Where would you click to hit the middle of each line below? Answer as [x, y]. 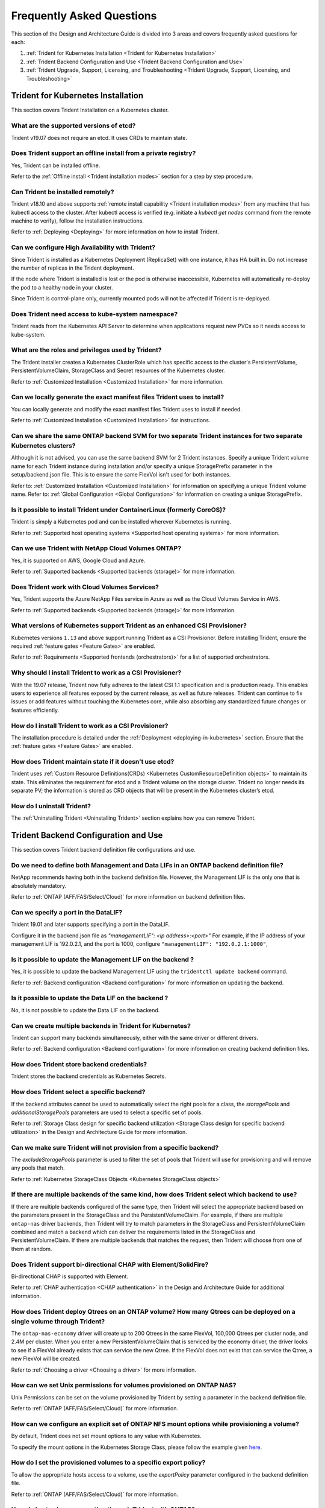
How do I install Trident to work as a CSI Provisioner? [90, 726]
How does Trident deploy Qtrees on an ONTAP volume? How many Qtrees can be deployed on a [153, 1311]
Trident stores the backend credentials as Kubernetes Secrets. [89, 1076]
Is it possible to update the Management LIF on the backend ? [103, 959]
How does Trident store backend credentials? [79, 1065]
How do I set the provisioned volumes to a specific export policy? [108, 1463]
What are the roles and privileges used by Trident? [86, 350]
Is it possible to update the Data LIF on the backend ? [90, 998]
